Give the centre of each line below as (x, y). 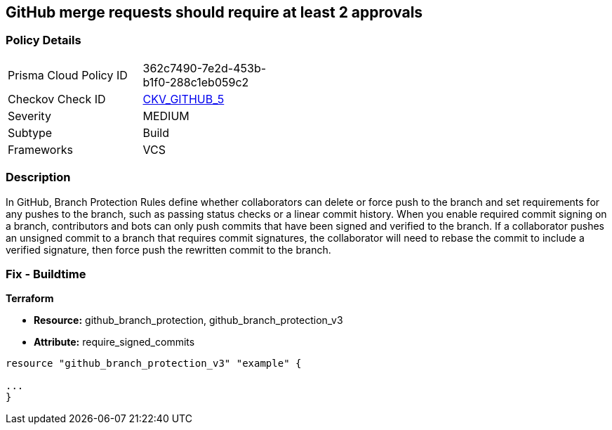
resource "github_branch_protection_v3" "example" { (154, 364)
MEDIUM (166, 116)
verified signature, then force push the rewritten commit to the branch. (168, 249)
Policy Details (44, 40)
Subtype (30, 132)
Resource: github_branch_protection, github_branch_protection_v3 (188, 320)
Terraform (30, 299)
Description (38, 177)
